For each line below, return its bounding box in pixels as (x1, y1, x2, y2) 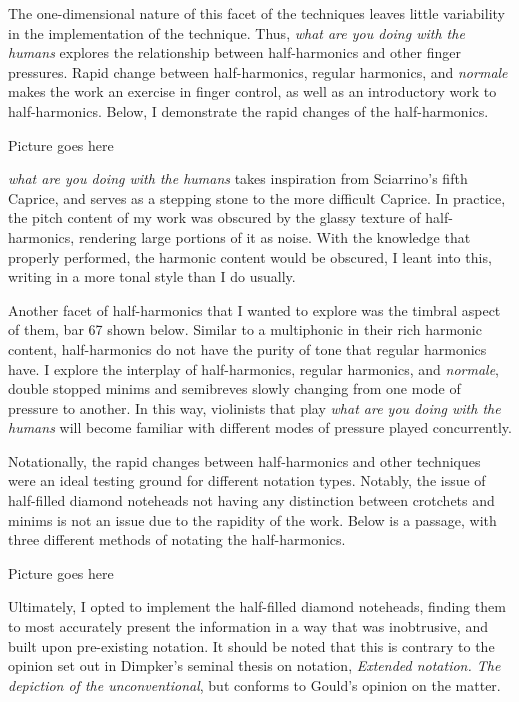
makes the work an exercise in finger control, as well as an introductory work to (8, 81, 497, 102)
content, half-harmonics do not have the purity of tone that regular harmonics (8, 338, 487, 359)
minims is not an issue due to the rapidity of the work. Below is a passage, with (8, 509, 497, 530)
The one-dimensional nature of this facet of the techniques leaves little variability (8, 3, 505, 23)
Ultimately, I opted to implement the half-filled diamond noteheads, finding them (8, 596, 506, 617)
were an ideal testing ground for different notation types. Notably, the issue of (8, 470, 486, 491)
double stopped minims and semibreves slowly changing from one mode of (8, 378, 461, 399)
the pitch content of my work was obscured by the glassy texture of (8, 207, 421, 228)
